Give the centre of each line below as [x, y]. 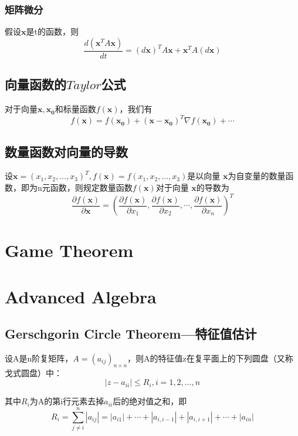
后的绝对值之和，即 [150, 401]
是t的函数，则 [52, 31]
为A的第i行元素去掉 [67, 401]
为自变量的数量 [257, 176]
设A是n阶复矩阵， [39, 358]
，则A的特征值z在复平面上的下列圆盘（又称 [210, 358]
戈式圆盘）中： [33, 372]
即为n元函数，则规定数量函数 [77, 187]
